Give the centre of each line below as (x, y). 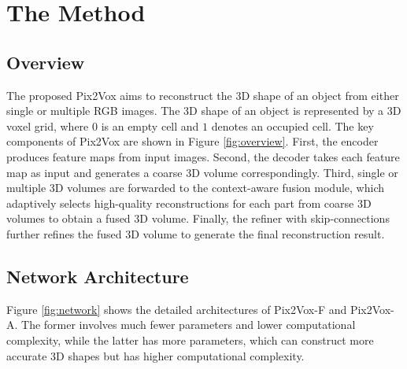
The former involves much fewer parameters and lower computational (189, 325)
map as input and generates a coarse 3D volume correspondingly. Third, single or (202, 172)
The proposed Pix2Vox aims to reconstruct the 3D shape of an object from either (203, 95)
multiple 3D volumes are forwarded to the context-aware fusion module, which (195, 188)
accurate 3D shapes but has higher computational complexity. (155, 355)
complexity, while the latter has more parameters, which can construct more (190, 339)
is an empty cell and (150, 125)
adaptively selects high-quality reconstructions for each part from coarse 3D (189, 203)
